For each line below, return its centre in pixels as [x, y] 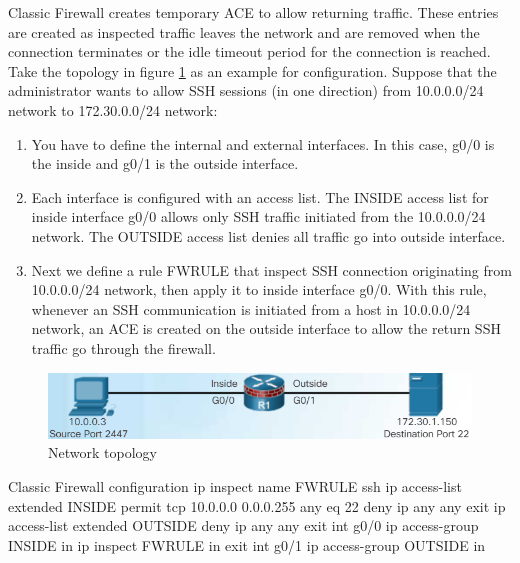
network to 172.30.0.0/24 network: [113, 109]
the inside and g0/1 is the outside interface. [165, 163]
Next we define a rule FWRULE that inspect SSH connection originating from [271, 269]
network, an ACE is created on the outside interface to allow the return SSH [266, 328]
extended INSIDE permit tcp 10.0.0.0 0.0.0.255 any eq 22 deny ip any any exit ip [257, 505]
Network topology [102, 452]
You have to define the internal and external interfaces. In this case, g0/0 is [263, 143]
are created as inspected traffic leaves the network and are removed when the [244, 31]
